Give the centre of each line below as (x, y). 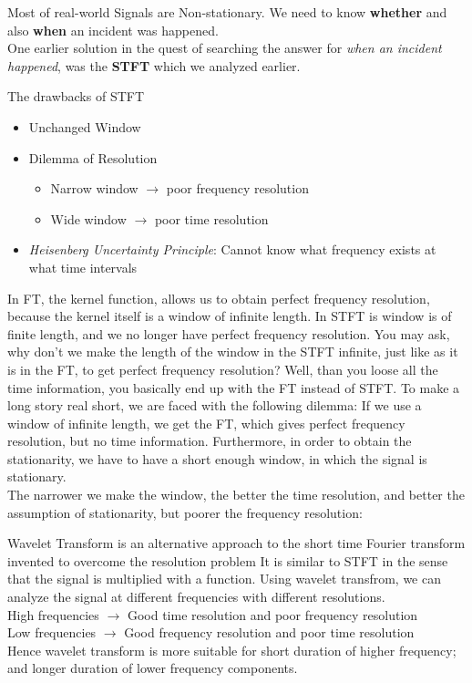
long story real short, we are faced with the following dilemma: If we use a (215, 405)
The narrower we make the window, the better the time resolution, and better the (236, 495)
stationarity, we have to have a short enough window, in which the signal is (217, 458)
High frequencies (53, 614)
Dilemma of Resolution (93, 157)
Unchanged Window (85, 126)
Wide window (88, 218)
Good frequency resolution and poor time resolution (269, 632)
